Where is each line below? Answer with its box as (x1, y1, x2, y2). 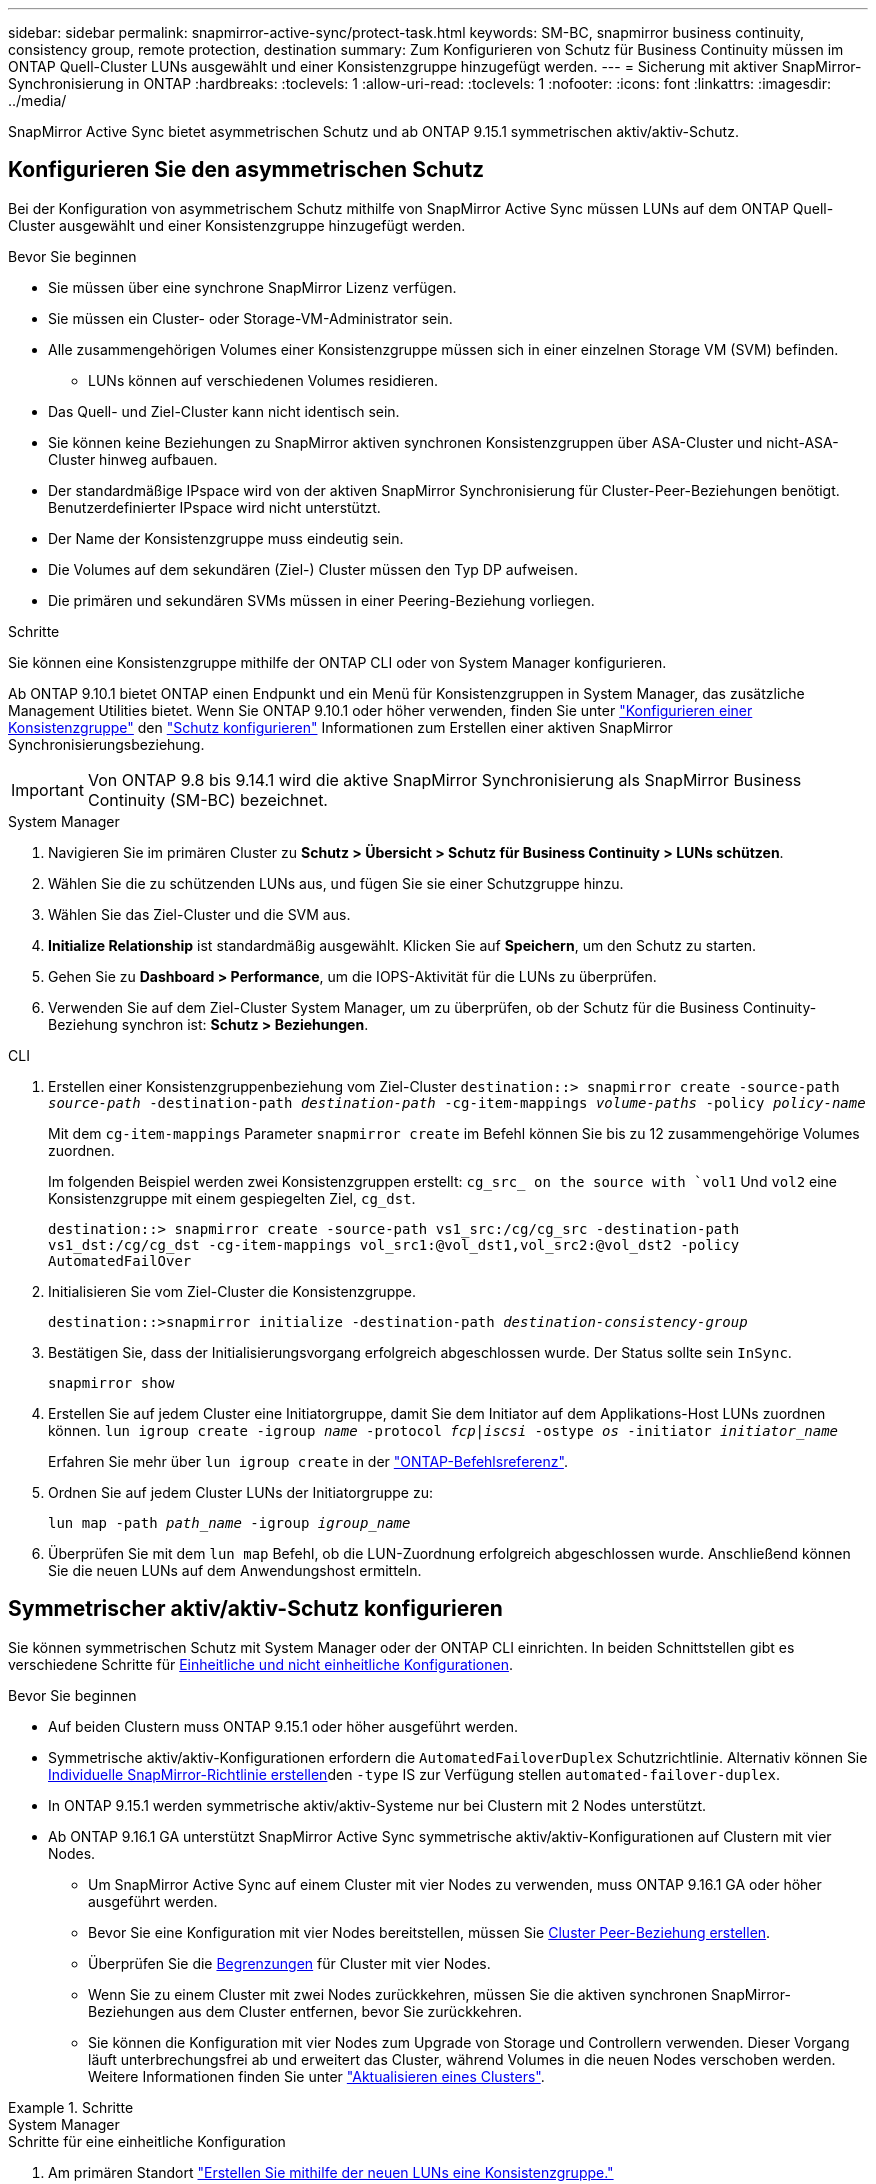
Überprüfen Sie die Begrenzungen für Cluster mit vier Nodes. (88, 1954, 491, 1972)
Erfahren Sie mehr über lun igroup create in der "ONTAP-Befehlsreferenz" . (48, 1452, 568, 1470)
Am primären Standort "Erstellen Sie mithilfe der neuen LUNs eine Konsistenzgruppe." (48, 2163, 614, 2181)
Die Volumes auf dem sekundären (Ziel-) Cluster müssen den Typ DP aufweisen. (48, 560, 578, 578)
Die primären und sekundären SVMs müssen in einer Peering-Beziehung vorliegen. (48, 591, 595, 609)
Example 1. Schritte (8, 2098, 134, 2116)
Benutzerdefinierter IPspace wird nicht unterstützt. (48, 498, 381, 516)
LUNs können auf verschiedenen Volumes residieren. (88, 371, 439, 389)
